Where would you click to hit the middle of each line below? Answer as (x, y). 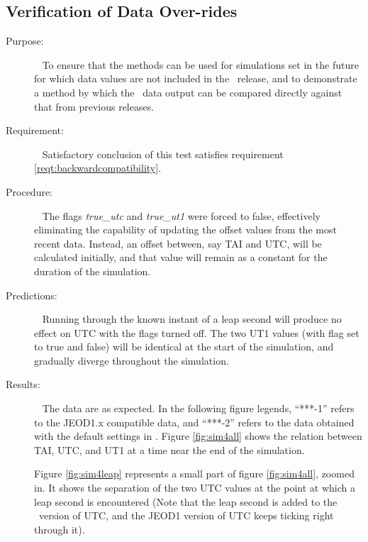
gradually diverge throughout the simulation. (132, 360)
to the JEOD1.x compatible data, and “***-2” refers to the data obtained (194, 422)
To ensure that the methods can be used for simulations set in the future (200, 64)
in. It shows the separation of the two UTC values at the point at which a (195, 488)
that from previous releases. (94, 106)
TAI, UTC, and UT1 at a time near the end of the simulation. (169, 449)
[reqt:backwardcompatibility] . (98, 168)
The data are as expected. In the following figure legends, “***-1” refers (198, 408)
